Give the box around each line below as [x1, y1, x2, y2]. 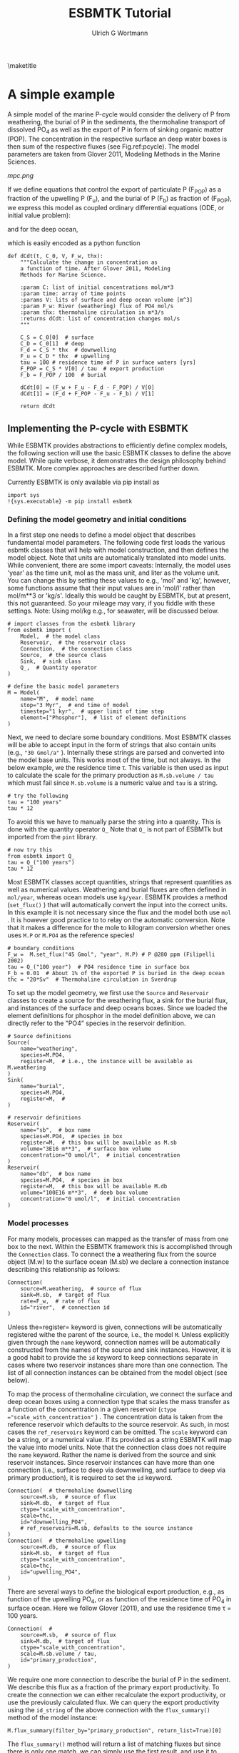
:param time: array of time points [20, 290, 126, 297]
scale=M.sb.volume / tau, [20, 1650, 98, 1658]
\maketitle [7, 61, 37, 69]
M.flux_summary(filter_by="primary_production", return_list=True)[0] [7, 1727, 222, 1734]
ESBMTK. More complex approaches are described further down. [7, 464, 200, 473]
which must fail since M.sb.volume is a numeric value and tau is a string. [7, 779, 218, 787]
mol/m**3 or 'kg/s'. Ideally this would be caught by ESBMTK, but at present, [7, 591, 230, 600]
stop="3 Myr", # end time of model [20, 702, 130, 709]
